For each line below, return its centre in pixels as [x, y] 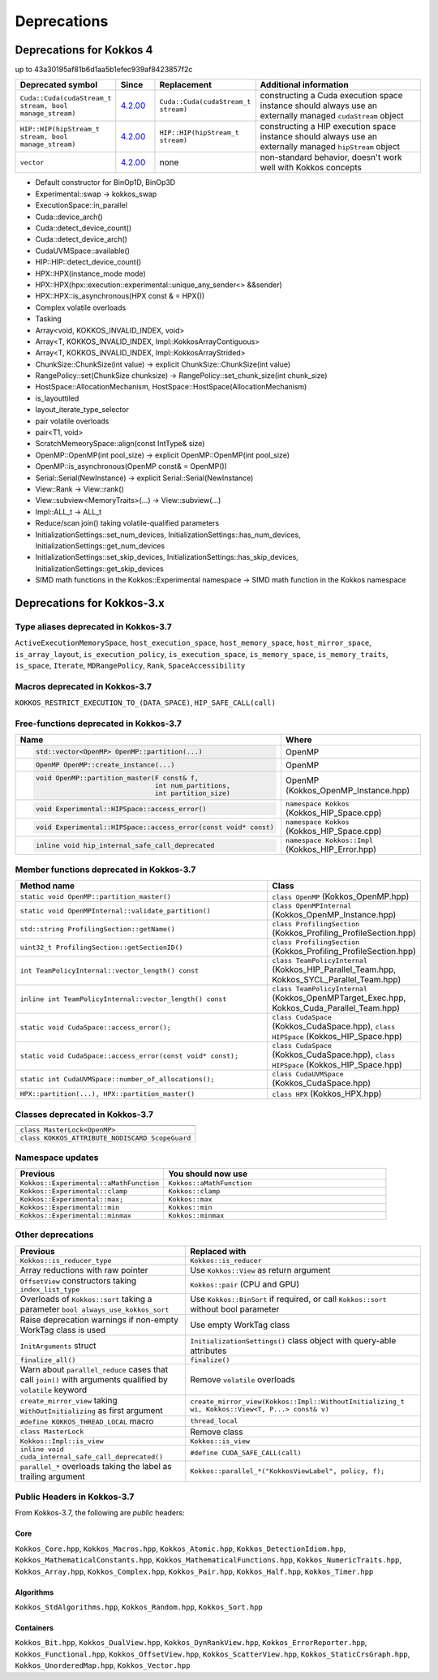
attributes [208, 1351]
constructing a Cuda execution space [331, 96]
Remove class [217, 1432]
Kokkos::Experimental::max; [72, 1199]
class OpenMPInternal [312, 906]
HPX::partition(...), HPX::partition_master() [107, 1094]
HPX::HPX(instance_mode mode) [90, 273]
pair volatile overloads [72, 421]
